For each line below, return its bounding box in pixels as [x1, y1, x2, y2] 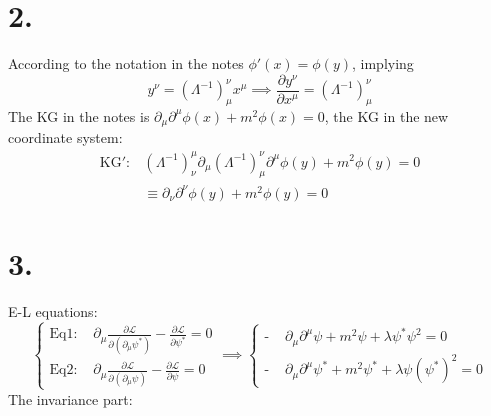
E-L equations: [8, 301, 98, 322]
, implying [352, 53, 414, 74]
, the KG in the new [324, 105, 449, 126]
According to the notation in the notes [8, 53, 244, 74]
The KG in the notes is [8, 105, 150, 126]
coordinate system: [8, 127, 123, 148]
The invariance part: [8, 388, 133, 409]
